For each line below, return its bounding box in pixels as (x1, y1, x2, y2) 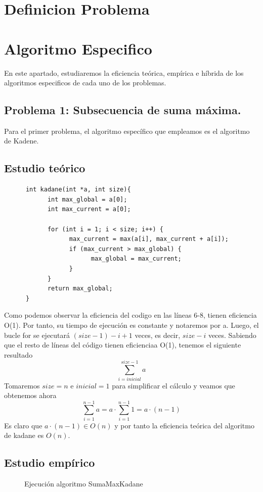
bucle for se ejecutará (4, 329, 70, 340)
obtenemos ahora (4, 390, 57, 401)
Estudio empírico (4, 455, 95, 470)
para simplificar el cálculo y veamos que (112, 380, 235, 390)
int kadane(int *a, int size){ (25, 186, 131, 193)
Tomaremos (4, 380, 40, 390)
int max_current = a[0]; (47, 206, 131, 213)
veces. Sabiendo (208, 329, 256, 340)
